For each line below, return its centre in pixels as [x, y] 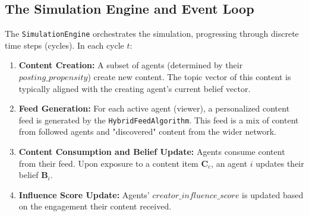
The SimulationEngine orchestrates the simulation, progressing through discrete [152, 34]
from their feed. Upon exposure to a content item [108, 163]
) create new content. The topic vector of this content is [189, 77]
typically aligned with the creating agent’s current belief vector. [135, 88]
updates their [280, 163]
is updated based [273, 194]
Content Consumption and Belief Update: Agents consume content [152, 152]
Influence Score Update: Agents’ [84, 194]
